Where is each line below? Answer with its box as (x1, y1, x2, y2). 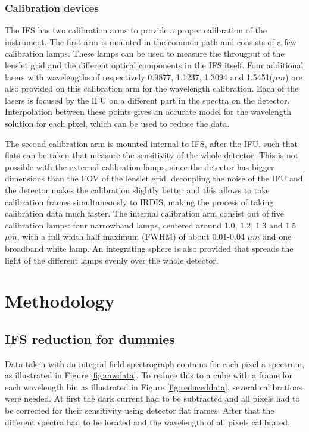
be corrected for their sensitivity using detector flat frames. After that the (5, 404, 274, 417)
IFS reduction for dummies (5, 329, 175, 348)
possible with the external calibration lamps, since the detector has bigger (5, 160, 274, 173)
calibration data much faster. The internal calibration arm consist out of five (5, 207, 285, 220)
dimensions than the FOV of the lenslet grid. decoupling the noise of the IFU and (5, 172, 303, 184)
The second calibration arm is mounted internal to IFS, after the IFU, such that (5, 137, 298, 149)
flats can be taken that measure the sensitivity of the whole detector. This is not (5, 149, 299, 161)
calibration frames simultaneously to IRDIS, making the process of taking (5, 195, 274, 208)
